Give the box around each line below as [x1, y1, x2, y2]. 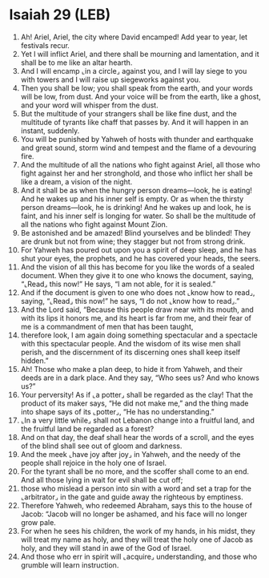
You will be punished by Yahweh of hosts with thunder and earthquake [20, 134, 254, 143]
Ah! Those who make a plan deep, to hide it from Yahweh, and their [20, 364, 243, 374]
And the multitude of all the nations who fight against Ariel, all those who [20, 160, 261, 169]
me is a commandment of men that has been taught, [20, 321, 194, 331]
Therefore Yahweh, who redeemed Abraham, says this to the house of [20, 500, 253, 510]
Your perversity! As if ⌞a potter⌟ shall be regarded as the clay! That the [20, 390, 254, 399]
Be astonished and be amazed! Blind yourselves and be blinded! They [20, 228, 251, 237]
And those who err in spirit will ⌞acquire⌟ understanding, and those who [20, 552, 258, 561]
